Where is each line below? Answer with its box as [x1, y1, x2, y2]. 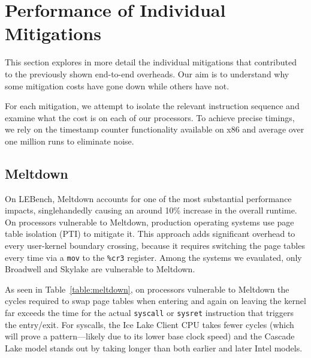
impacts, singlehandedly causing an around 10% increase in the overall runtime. [5, 204, 297, 216]
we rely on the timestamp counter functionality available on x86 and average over [5, 123, 304, 136]
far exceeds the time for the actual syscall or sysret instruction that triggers [5, 306, 294, 319]
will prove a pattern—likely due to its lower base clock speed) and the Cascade [5, 330, 295, 342]
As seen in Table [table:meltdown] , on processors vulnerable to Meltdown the [5, 282, 289, 295]
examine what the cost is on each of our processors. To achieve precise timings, [5, 111, 295, 124]
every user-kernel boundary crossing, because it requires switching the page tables [5, 239, 305, 252]
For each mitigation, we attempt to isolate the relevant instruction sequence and [5, 100, 300, 112]
